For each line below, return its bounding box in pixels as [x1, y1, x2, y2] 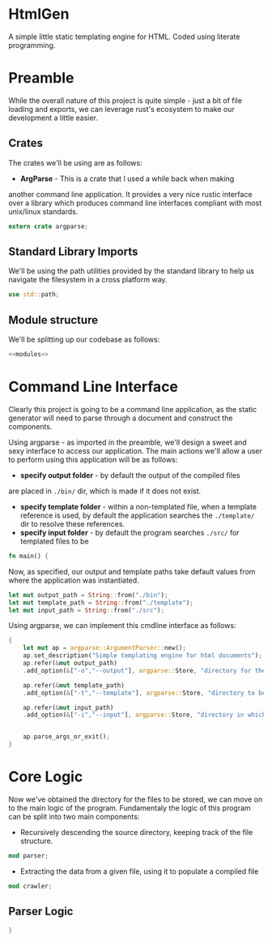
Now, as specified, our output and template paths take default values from [8, 566, 256, 576]
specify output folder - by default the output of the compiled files [19, 470, 240, 480]
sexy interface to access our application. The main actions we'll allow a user [8, 445, 263, 455]
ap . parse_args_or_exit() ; [23, 733, 111, 741]
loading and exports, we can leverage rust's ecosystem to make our [8, 104, 235, 114]
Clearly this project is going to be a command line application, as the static [8, 404, 257, 414]
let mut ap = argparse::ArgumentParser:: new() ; [23, 644, 186, 652]
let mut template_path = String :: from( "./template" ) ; [8, 598, 194, 607]
